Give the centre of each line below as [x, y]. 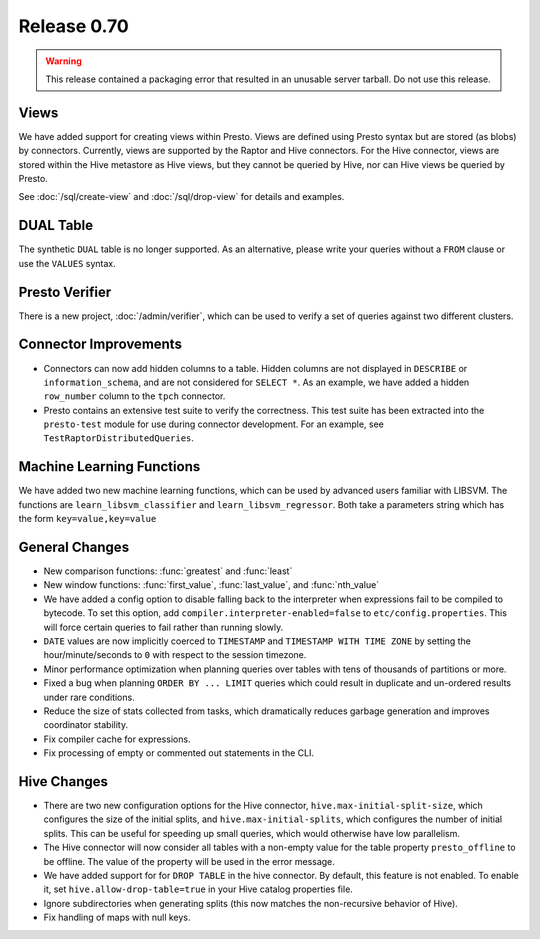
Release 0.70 [73, 26]
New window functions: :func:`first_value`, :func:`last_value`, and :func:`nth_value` [211, 585]
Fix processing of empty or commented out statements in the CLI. [179, 753]
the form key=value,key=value [87, 519]
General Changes [74, 546]
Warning [63, 61]
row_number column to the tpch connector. [134, 396]
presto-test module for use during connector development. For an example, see [214, 424]
